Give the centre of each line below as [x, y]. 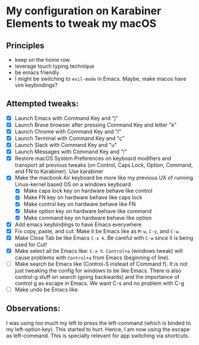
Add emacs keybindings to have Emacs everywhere [78, 224]
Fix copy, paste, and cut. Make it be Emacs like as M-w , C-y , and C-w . [97, 231]
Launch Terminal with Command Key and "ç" [70, 138]
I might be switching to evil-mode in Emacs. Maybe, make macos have [101, 79]
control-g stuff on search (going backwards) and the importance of [97, 277]
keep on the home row [42, 60]
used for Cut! [31, 244]
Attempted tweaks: [42, 104]
